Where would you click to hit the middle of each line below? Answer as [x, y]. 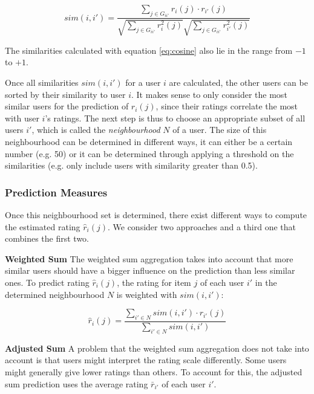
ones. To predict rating [47, 282]
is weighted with [147, 294]
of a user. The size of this [220, 130]
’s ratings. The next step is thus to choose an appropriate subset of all [175, 118]
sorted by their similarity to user [65, 94]
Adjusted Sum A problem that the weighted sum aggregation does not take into [157, 348]
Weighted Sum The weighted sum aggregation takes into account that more [149, 258]
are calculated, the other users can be [238, 82]
